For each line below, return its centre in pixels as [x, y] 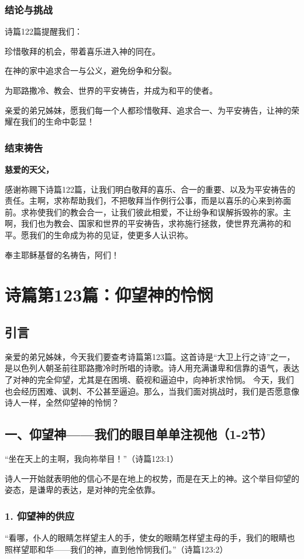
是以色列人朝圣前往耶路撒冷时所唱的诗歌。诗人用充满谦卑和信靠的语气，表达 [152, 368]
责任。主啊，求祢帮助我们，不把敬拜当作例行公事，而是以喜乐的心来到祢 [144, 200]
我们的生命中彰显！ [58, 121]
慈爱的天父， [29, 169]
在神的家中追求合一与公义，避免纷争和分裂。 [91, 71]
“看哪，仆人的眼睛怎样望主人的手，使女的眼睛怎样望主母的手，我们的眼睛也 [150, 537]
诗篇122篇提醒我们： [44, 31]
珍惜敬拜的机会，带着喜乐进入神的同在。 [82, 51]
